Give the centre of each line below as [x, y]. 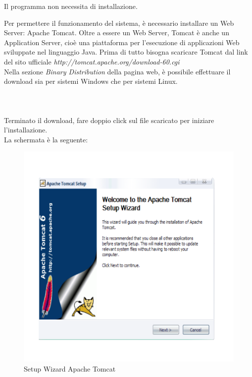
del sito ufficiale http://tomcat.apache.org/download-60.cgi [92, 61]
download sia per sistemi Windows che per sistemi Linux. [91, 81]
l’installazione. [26, 130]
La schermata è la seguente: [46, 139]
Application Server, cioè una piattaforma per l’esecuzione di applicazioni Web [122, 42]
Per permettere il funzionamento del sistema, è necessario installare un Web [119, 23]
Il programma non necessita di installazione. [71, 6]
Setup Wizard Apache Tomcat [70, 368]
